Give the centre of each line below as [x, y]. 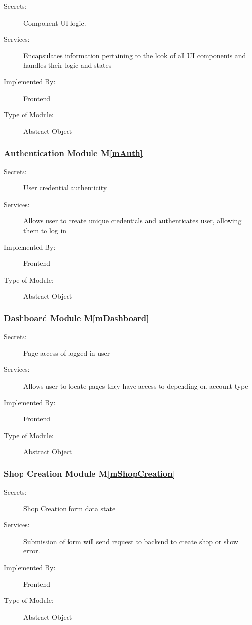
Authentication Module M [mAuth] [73, 153]
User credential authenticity [65, 188]
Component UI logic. [55, 22]
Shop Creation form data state [69, 508]
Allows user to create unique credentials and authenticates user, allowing [133, 221]
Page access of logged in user [67, 352]
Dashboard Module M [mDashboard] [77, 318]
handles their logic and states [68, 65]
